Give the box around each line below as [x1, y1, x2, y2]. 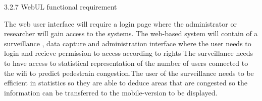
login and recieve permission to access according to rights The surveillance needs [4, 48, 253, 58]
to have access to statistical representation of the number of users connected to [4, 57, 248, 68]
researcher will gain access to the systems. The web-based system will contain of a [4, 28, 258, 39]
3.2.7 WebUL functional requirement [4, 2, 117, 12]
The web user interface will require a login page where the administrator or [4, 18, 237, 29]
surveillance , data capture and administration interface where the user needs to [4, 38, 251, 48]
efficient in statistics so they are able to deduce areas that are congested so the [4, 77, 248, 88]
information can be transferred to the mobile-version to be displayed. [4, 87, 218, 97]
